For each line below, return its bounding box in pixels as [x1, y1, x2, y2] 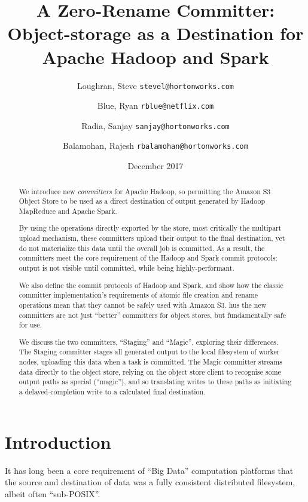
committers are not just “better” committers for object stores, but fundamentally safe [19, 310, 286, 320]
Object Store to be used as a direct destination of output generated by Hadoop [19, 196, 265, 206]
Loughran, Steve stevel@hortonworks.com [77, 79, 234, 91]
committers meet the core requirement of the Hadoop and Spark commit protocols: [19, 253, 277, 263]
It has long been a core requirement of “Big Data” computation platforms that [5, 464, 294, 476]
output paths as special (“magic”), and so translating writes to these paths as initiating [19, 376, 292, 387]
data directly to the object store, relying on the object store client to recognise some [19, 366, 281, 376]
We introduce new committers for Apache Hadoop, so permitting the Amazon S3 [19, 186, 271, 196]
